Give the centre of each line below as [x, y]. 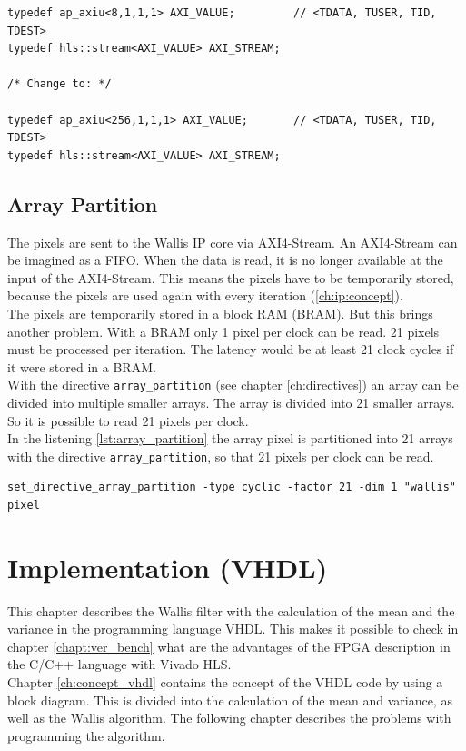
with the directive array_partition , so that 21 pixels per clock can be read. [221, 456]
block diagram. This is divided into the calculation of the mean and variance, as [230, 700]
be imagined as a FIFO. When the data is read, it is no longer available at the [225, 260]
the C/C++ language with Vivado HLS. [119, 664]
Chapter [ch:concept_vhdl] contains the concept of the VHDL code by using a [225, 682]
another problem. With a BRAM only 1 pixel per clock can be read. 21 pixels [223, 331]
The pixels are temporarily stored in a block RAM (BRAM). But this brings [220, 313]
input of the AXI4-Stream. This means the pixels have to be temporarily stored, [231, 277]
